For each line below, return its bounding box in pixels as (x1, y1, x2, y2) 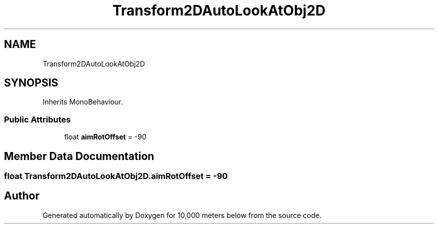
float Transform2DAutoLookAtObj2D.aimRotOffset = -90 (4, 171, 228, 181)
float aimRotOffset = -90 (64, 132, 146, 141)
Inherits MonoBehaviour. (42, 97, 123, 106)
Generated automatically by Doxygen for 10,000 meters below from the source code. (42, 210, 321, 219)
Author (4, 189, 39, 202)
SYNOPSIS (4, 76, 58, 89)
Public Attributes (4, 114, 71, 124)
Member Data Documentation (4, 149, 154, 162)
